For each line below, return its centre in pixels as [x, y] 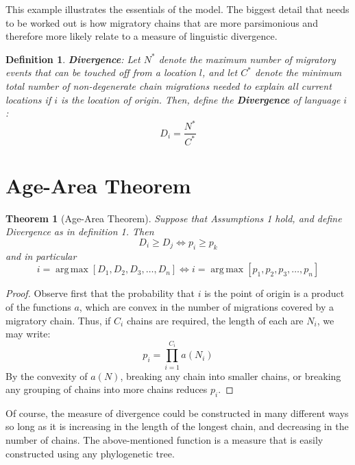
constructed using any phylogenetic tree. [90, 453]
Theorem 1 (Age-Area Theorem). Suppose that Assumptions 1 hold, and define [174, 218]
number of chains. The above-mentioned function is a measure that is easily [164, 440]
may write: [28, 334]
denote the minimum [298, 72]
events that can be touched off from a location [101, 72]
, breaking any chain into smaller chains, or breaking [231, 375]
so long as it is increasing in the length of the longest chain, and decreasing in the [177, 426]
